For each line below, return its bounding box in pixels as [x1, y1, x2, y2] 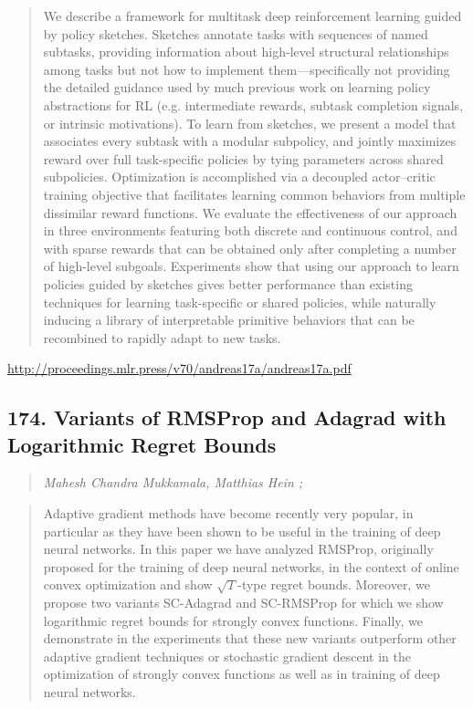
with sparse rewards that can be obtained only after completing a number [43, 238, 457, 257]
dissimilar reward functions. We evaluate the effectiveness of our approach [43, 203, 457, 222]
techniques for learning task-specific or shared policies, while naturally [43, 292, 436, 311]
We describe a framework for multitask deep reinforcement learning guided [43, 6, 462, 25]
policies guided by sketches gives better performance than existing [43, 274, 413, 293]
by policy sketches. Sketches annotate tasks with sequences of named [43, 24, 428, 43]
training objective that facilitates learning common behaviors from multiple [43, 184, 466, 203]
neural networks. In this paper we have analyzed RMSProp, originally [43, 539, 434, 558]
